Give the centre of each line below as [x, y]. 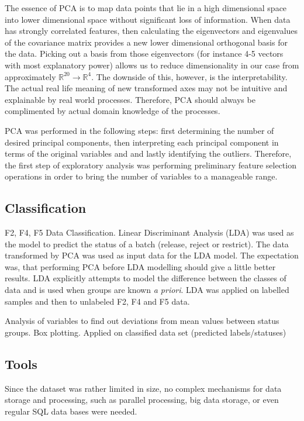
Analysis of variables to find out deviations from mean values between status [142, 321]
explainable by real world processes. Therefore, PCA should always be [130, 99]
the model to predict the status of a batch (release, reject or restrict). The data [147, 244]
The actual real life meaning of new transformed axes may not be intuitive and [146, 88]
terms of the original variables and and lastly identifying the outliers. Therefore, [148, 153]
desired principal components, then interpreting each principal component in [142, 142]
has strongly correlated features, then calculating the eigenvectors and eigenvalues [151, 31]
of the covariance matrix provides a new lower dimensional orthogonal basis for [146, 42]
